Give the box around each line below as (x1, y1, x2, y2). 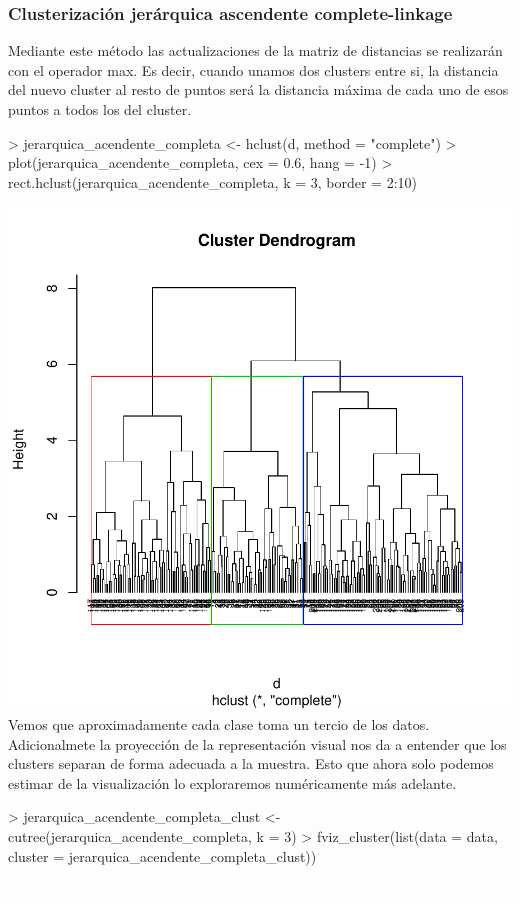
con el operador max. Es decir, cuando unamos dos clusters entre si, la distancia (8, 59, 499, 80)
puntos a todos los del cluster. (8, 99, 192, 119)
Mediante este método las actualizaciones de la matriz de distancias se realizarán (8, 40, 503, 61)
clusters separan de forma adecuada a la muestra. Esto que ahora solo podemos (8, 753, 494, 774)
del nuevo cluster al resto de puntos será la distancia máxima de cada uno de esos (8, 79, 509, 100)
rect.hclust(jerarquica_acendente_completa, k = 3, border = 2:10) (8, 171, 418, 192)
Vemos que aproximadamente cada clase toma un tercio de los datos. (8, 713, 430, 734)
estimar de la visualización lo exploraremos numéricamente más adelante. (8, 772, 457, 793)
